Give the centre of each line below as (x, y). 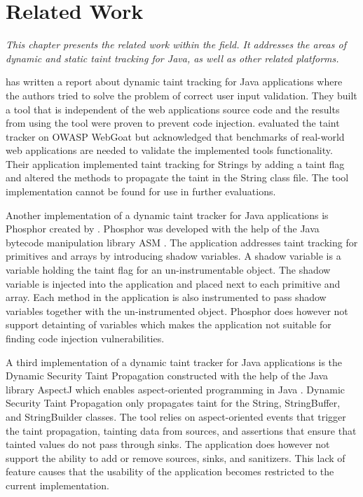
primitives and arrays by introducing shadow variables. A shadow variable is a (173, 256)
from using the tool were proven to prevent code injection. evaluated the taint (173, 123)
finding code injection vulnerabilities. (85, 338)
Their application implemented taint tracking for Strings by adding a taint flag (175, 163)
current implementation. (57, 485)
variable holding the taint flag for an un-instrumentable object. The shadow (168, 270)
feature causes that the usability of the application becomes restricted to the (170, 471)
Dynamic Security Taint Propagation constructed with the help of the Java (167, 376)
